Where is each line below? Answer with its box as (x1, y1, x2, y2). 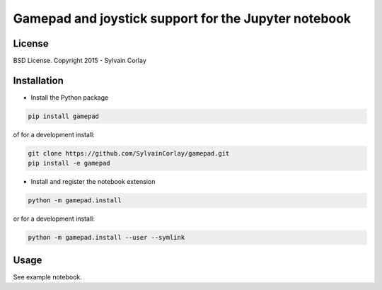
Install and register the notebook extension (30, 178, 156, 186)
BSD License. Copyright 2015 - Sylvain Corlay (13, 57, 146, 65)
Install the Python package (30, 93, 109, 102)
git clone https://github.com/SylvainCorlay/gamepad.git (28, 149, 230, 157)
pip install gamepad (28, 112, 99, 120)
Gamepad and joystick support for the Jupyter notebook (13, 11, 352, 26)
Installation (13, 74, 64, 86)
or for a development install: (13, 214, 95, 223)
